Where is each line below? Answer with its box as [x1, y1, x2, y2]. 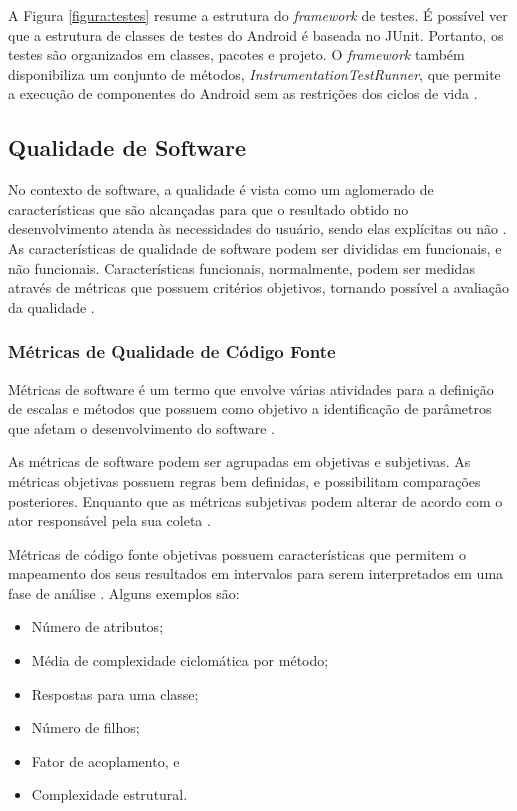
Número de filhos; [31, 717, 140, 738]
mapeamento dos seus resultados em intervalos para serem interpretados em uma [8, 563, 504, 584]
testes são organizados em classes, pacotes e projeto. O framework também [8, 44, 465, 65]
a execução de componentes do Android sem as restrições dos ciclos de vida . [8, 83, 478, 104]
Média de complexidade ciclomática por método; [31, 650, 329, 671]
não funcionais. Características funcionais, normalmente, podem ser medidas [8, 257, 475, 278]
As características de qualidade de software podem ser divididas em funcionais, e [8, 237, 502, 258]
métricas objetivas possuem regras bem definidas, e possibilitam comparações [8, 470, 481, 491]
